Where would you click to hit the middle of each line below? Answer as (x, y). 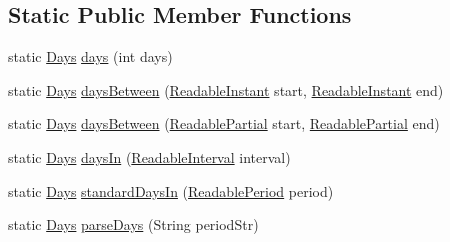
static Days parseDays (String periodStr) (133, 224)
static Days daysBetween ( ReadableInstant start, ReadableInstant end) (226, 89)
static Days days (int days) (90, 56)
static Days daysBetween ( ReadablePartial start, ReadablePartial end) (224, 123)
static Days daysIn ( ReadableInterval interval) (149, 156)
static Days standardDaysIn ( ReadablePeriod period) (171, 190)
